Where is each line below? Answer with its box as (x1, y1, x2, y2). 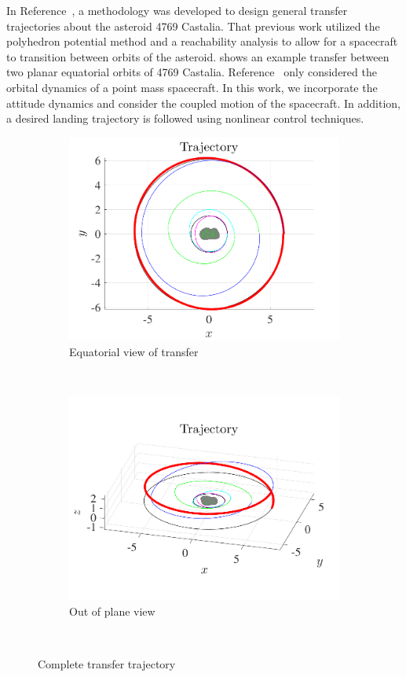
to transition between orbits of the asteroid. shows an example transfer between (6, 48, 390, 64)
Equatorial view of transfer (69, 343, 199, 359)
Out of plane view (69, 602, 155, 619)
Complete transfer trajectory (38, 655, 176, 671)
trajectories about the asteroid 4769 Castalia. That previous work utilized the (6, 17, 380, 34)
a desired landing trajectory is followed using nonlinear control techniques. (6, 110, 364, 127)
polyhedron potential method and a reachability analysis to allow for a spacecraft (6, 33, 398, 50)
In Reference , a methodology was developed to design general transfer (6, 2, 348, 18)
